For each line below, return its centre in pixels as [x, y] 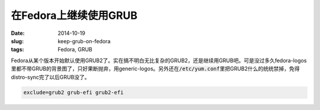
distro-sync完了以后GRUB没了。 [50, 77]
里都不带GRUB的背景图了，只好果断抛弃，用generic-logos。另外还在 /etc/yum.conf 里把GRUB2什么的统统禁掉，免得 [155, 69]
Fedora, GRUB [75, 50]
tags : [17, 50]
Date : [18, 33]
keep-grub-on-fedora [84, 41]
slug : [17, 41]
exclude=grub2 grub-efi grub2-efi [73, 93]
